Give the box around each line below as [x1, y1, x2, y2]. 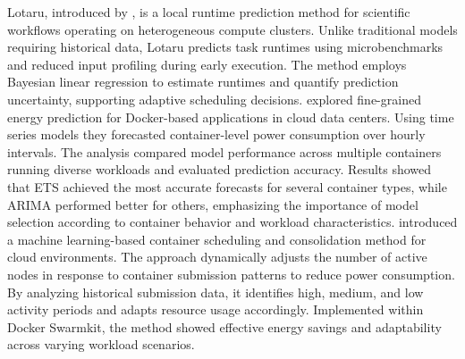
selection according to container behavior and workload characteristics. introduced [7, 213, 458, 231]
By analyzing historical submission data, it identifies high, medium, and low [7, 282, 424, 301]
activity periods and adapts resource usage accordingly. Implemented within [7, 300, 424, 319]
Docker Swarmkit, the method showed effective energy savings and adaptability [7, 317, 442, 336]
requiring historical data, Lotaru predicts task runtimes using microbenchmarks [7, 38, 444, 56]
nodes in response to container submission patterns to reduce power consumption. [7, 264, 455, 283]
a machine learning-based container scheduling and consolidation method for [7, 230, 427, 248]
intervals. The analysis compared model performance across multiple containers [7, 142, 442, 161]
